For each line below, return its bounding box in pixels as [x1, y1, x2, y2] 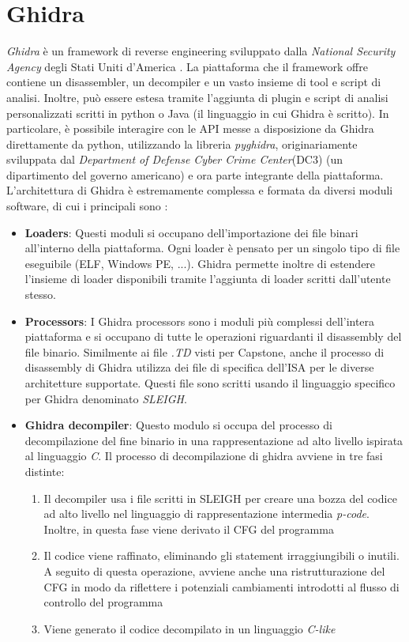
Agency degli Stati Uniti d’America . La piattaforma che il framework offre [6, 58, 368, 74]
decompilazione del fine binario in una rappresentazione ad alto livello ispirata [24, 432, 403, 448]
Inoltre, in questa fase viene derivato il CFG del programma [43, 520, 334, 537]
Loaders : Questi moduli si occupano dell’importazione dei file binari [24, 224, 358, 240]
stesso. [24, 286, 56, 303]
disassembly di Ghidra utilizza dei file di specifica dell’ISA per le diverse [24, 359, 374, 376]
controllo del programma [43, 594, 163, 610]
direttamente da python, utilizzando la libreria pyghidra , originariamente [6, 135, 358, 152]
